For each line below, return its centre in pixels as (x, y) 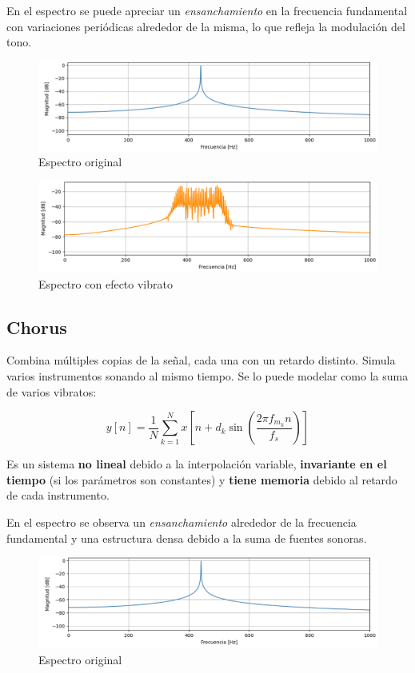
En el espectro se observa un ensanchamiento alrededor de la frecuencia (182, 522)
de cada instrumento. (58, 495)
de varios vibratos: (52, 391)
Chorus (37, 327)
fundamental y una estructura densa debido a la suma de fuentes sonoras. (187, 538)
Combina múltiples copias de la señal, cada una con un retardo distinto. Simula (201, 360)
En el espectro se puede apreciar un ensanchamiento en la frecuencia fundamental (207, 10)
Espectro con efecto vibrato (106, 283)
